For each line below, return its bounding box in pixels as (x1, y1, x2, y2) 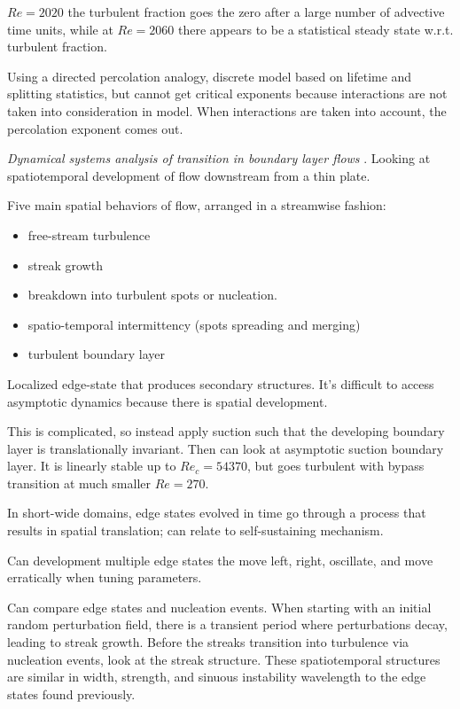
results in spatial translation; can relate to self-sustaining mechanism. (7, 521, 384, 540)
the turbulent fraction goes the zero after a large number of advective (67, 3, 445, 20)
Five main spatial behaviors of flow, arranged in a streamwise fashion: (7, 196, 386, 214)
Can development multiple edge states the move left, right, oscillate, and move (7, 550, 433, 569)
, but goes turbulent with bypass (246, 456, 425, 475)
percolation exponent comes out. (7, 119, 183, 137)
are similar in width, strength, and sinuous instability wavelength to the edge (7, 667, 426, 686)
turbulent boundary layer (27, 345, 165, 363)
